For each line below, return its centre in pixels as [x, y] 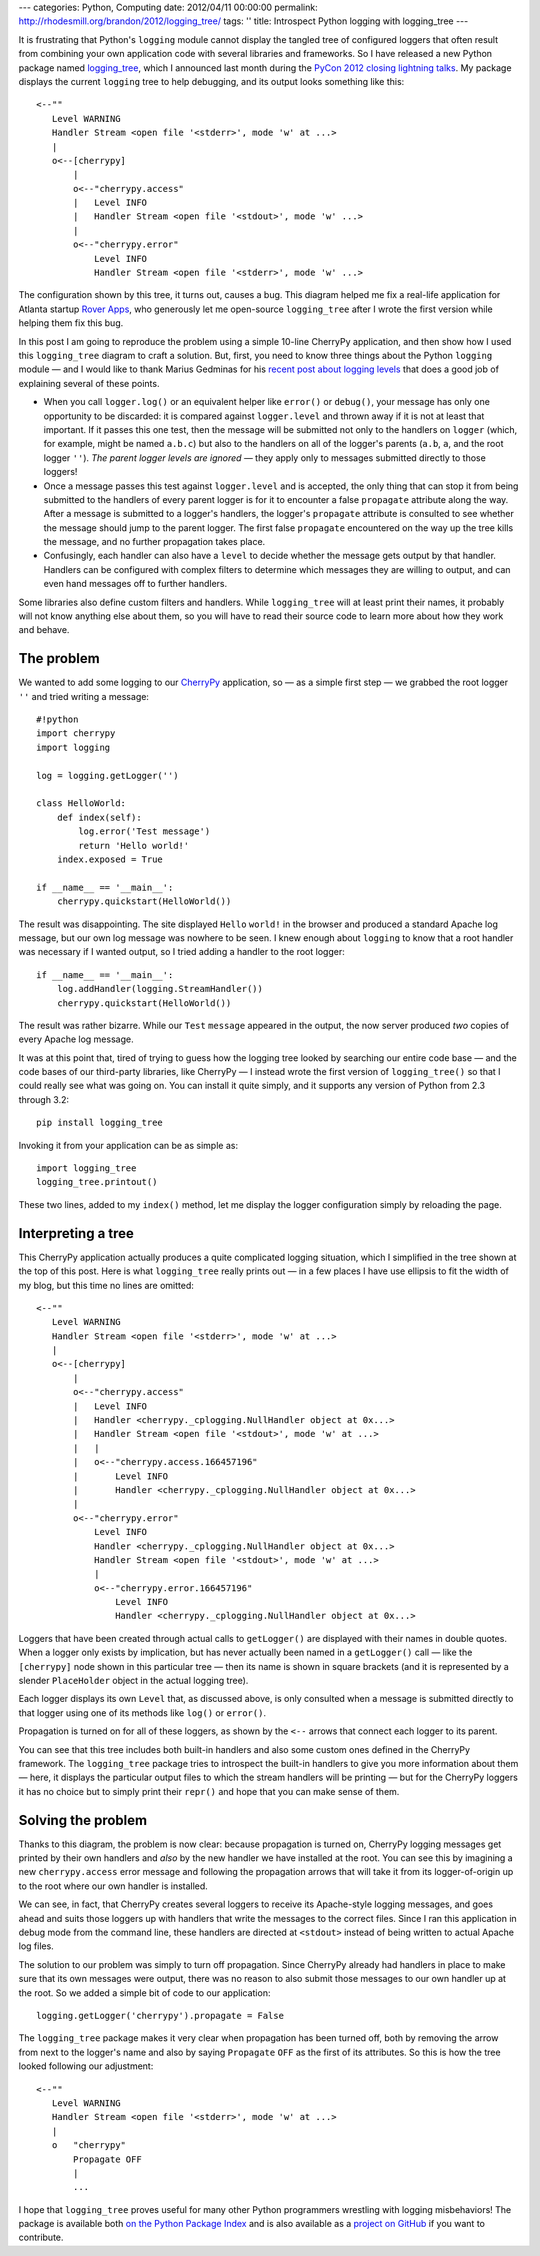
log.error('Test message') [144, 831]
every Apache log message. [76, 1039]
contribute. [41, 2237]
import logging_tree [86, 1168]
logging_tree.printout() [97, 1182]
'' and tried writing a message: [84, 696]
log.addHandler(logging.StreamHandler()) [160, 989]
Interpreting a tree [76, 1233]
